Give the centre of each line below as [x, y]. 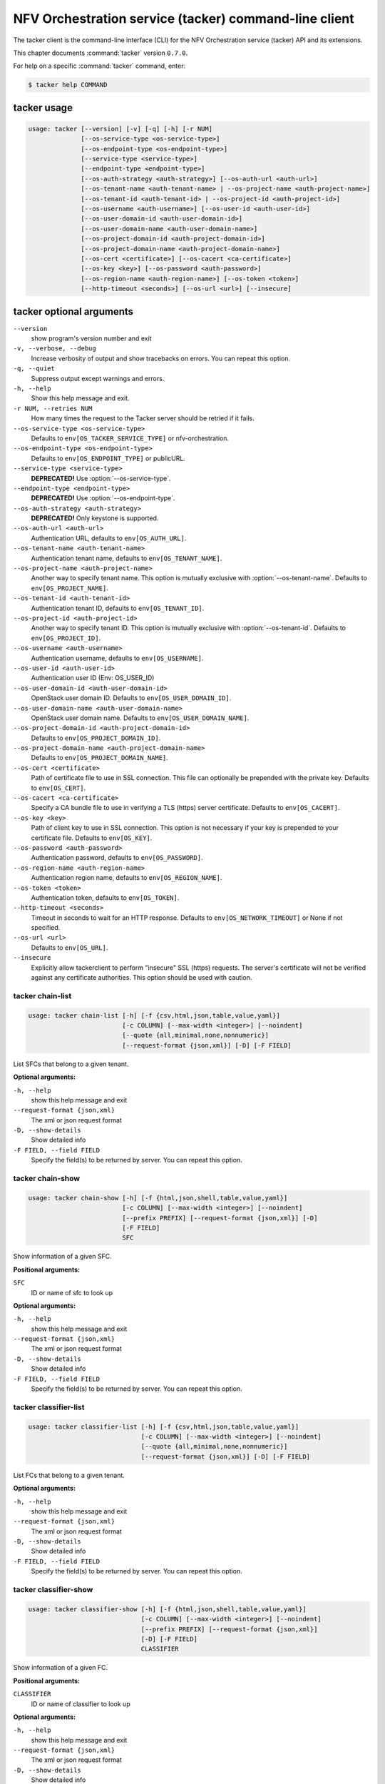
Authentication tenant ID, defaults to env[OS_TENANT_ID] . [118, 608]
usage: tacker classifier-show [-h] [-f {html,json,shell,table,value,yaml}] [167, 1609]
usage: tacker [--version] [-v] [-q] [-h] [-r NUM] [120, 129]
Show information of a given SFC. [62, 1257]
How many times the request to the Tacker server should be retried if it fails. [143, 418]
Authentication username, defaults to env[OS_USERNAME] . [117, 658]
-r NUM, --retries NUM [53, 408]
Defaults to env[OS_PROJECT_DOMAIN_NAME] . [100, 758]
